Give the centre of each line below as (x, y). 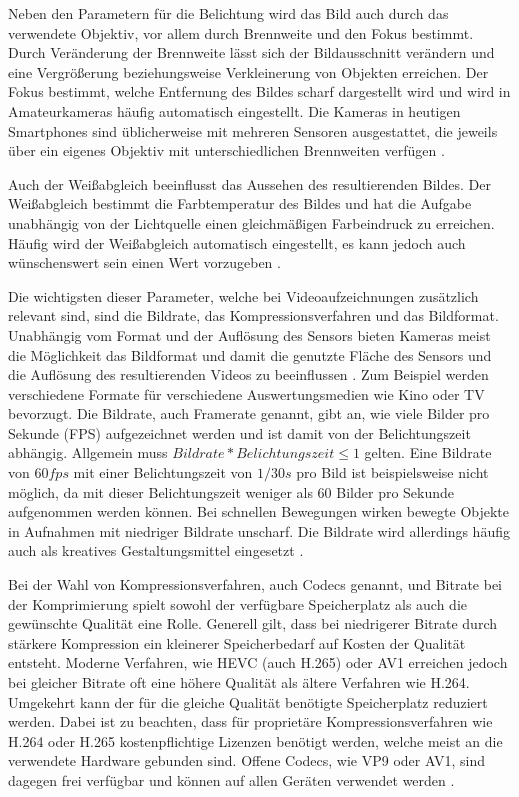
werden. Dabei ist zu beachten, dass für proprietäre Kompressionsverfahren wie (250, 721)
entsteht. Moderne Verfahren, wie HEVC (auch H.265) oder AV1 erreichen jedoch (258, 662)
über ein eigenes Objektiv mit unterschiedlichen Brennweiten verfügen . (226, 150)
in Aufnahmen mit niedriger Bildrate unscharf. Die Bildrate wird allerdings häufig (259, 530)
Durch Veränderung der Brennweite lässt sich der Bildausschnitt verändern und (251, 52)
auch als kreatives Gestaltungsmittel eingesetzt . (156, 550)
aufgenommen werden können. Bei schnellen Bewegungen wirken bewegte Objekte (259, 511)
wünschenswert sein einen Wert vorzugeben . (144, 262)
